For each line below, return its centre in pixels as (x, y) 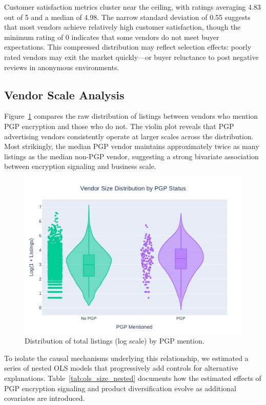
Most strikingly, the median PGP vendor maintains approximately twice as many (132, 146)
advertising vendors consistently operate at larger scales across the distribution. (129, 136)
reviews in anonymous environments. (62, 67)
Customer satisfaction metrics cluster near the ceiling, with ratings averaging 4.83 (132, 7)
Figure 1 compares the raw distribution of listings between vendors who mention (131, 116)
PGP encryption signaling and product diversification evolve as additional (120, 388)
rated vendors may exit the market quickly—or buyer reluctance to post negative (131, 57)
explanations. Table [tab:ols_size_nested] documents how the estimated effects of (133, 378)
